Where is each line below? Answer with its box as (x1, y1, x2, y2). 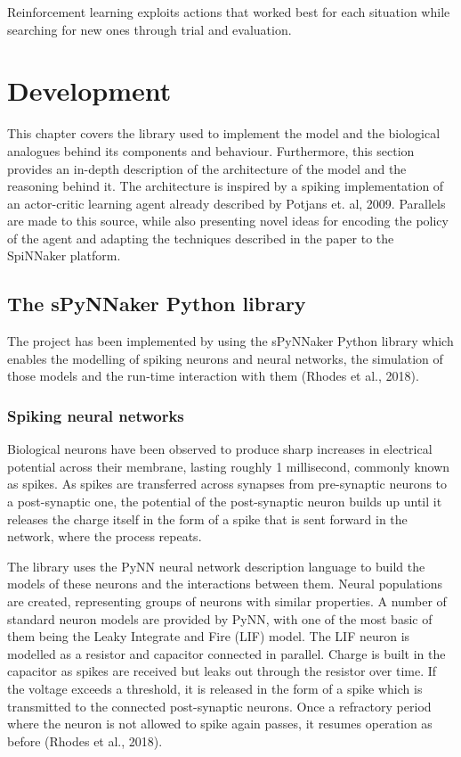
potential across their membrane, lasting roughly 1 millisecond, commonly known (7, 457, 450, 475)
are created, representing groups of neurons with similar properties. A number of (7, 592, 447, 611)
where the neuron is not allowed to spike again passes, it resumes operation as (7, 714, 433, 733)
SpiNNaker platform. (7, 246, 121, 265)
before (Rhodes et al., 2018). (7, 731, 163, 750)
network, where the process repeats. (7, 527, 202, 546)
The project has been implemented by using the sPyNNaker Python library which (7, 332, 454, 350)
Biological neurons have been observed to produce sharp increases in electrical (7, 440, 433, 458)
